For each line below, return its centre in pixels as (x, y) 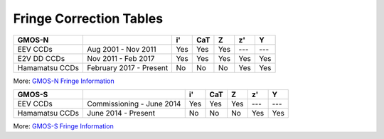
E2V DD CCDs (41, 58)
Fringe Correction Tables (88, 18)
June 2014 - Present (121, 113)
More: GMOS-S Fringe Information (63, 126)
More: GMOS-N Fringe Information (64, 81)
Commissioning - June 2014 (134, 104)
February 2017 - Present (127, 67)
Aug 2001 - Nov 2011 (121, 49)
